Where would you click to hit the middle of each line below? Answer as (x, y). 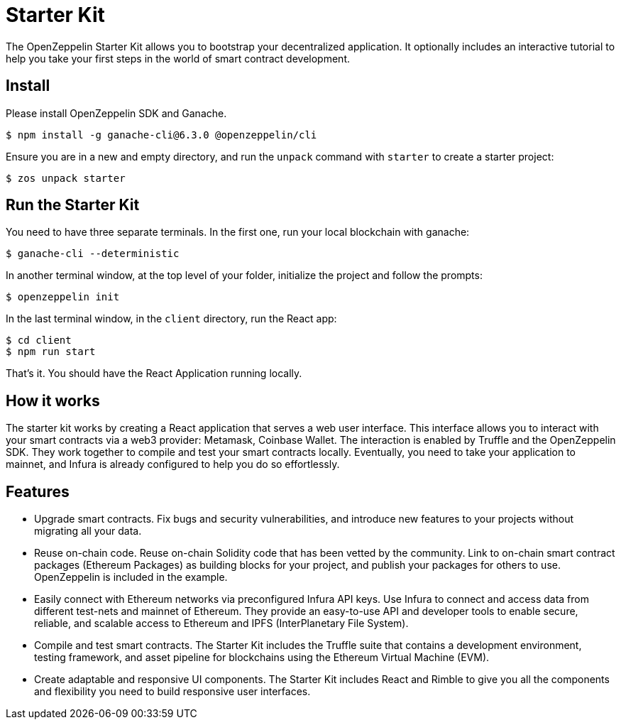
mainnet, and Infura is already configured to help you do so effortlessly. (173, 464)
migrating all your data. (88, 531)
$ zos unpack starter (66, 178)
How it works (53, 400)
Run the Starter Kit (73, 205)
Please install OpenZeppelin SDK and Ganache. (116, 113)
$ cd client (39, 340)
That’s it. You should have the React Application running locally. (154, 374)
